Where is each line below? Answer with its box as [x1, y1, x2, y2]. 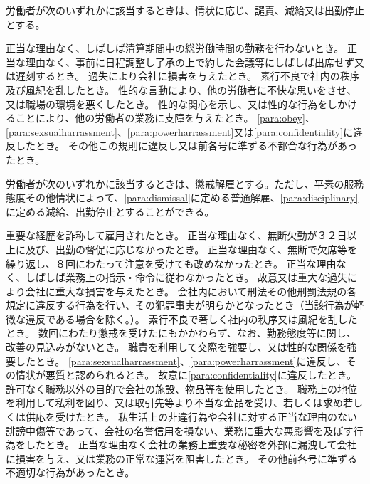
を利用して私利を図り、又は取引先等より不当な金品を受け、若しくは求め [6, 395, 344, 410]
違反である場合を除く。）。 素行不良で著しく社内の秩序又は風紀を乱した [25, 311, 358, 326]
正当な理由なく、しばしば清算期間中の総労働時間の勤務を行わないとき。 [6, 41, 344, 56]
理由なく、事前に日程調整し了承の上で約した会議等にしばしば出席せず [25, 54, 354, 69]
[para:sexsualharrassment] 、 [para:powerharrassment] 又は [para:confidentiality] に [6, 124, 354, 139]
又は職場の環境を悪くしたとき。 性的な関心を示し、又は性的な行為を [6, 96, 327, 111]
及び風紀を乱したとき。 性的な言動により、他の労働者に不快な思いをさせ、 [6, 82, 357, 97]
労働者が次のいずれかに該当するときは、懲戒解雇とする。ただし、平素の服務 [6, 176, 364, 191]
